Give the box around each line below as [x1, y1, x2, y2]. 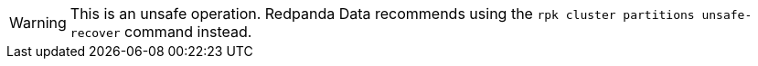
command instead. [124, 23, 252, 41]
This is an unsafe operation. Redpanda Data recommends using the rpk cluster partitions [69, 5, 695, 23]
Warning [9, 14, 67, 32]
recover [69, 26, 121, 40]
